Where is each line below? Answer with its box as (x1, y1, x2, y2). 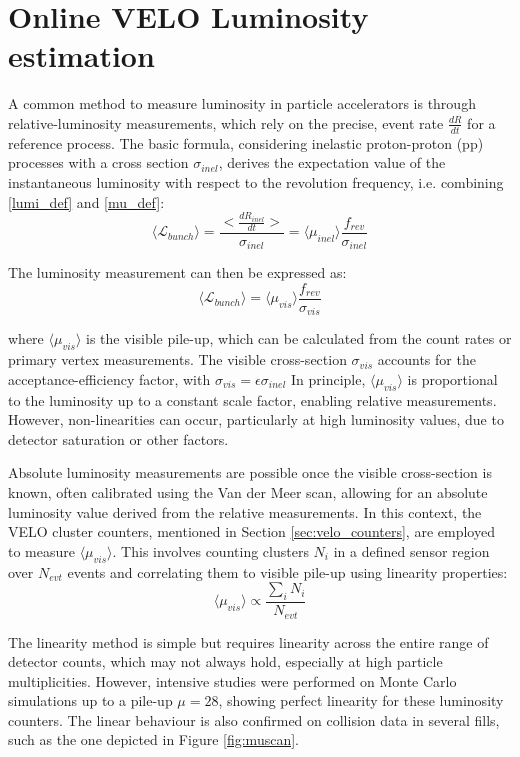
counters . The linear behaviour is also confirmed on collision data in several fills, (8, 709, 500, 730)
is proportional (407, 368, 498, 389)
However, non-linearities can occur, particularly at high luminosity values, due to (8, 409, 504, 430)
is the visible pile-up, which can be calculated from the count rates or (86, 328, 512, 349)
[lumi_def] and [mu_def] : (8, 191, 165, 212)
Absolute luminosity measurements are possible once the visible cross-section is (8, 462, 492, 483)
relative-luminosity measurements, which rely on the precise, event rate (8, 112, 444, 133)
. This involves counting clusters (112, 540, 309, 561)
